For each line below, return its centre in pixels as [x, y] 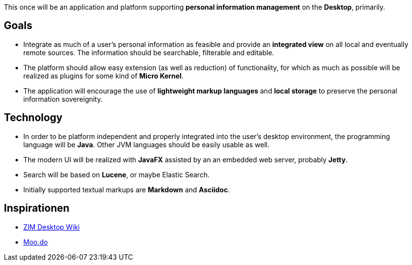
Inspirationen [37, 208]
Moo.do [36, 242]
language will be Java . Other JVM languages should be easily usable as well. [147, 144]
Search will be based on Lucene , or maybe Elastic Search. [116, 174]
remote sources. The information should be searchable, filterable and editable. [149, 52]
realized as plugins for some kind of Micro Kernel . [103, 76]
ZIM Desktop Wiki [52, 227]
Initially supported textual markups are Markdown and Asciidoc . [127, 189]
